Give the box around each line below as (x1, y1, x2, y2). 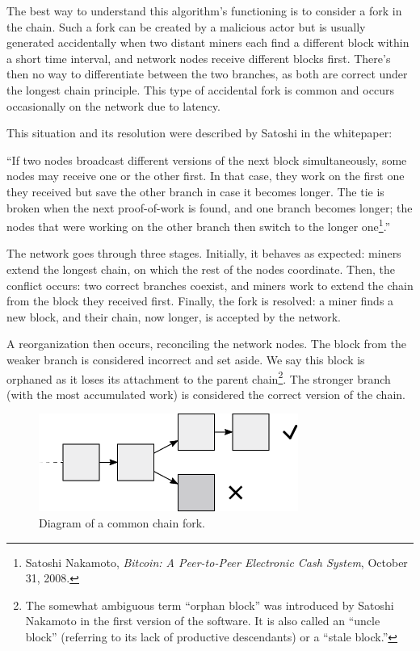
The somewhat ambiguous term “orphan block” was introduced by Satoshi (25, 596, 394, 613)
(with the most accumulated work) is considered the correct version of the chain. (6, 385, 405, 402)
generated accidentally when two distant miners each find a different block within (6, 34, 409, 51)
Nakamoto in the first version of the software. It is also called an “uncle (25, 612, 380, 629)
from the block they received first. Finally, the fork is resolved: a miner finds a (6, 292, 394, 309)
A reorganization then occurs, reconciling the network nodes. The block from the (6, 335, 407, 352)
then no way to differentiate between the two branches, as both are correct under (6, 65, 408, 82)
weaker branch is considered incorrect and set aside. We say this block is (6, 351, 365, 367)
